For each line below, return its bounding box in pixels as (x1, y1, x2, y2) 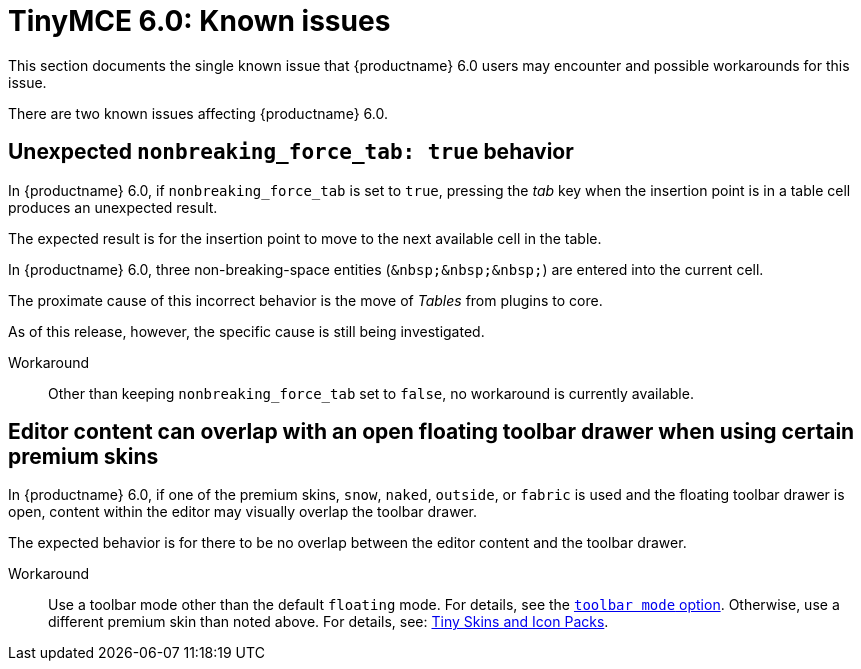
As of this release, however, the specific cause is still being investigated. (8, 322, 485, 340)
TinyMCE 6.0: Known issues (8, 4, 391, 38)
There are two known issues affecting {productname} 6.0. (8, 104, 388, 122)
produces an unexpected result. (8, 198, 218, 216)
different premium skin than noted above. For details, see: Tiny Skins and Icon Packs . (48, 613, 609, 631)
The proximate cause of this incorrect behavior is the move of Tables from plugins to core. (8, 291, 603, 309)
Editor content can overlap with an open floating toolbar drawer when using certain (8, 419, 855, 445)
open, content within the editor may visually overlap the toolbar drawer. (8, 503, 478, 521)
